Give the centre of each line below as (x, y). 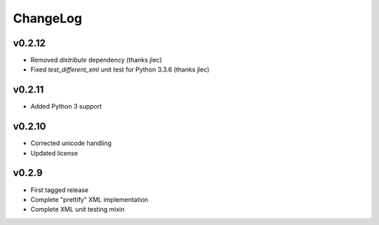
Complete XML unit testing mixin (78, 210)
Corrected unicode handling (71, 143)
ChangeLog (47, 18)
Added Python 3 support (66, 107)
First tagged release (60, 190)
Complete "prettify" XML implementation (89, 199)
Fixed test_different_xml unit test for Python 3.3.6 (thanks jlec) (120, 69)
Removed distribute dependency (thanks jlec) (96, 60)
